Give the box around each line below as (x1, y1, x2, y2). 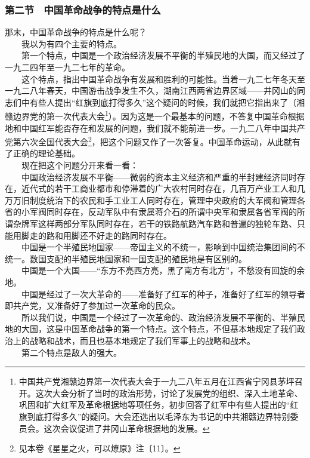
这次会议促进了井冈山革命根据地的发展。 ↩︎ (44, 422, 210, 434)
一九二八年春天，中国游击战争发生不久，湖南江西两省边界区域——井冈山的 (5, 84, 297, 97)
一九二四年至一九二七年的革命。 (5, 61, 130, 73)
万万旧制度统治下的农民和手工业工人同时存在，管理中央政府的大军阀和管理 (5, 193, 297, 206)
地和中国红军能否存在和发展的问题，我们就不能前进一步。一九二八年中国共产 (5, 121, 305, 134)
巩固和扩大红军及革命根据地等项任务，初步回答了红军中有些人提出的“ (18, 398, 290, 411)
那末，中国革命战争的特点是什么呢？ (5, 26, 147, 38)
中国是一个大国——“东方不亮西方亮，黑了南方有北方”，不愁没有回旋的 (21, 264, 297, 276)
